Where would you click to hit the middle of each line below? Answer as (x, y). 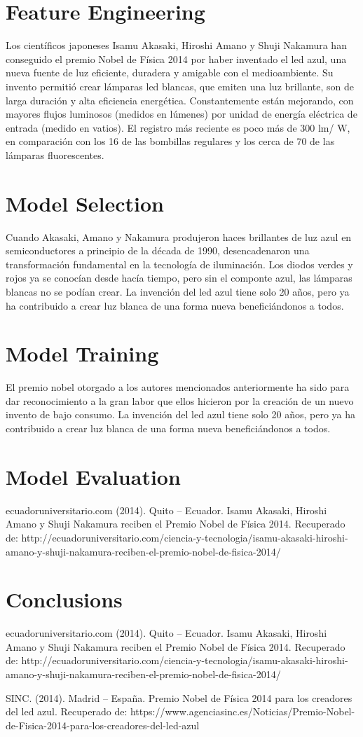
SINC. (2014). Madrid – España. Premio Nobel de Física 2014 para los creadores (179, 697)
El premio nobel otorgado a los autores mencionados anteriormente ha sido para (178, 387)
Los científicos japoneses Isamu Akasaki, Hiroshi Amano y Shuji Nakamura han (176, 45)
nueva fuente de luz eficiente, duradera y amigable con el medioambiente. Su (170, 73)
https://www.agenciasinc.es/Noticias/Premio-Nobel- (242, 711)
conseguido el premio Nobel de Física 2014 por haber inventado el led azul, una (176, 58)
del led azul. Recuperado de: (67, 711)
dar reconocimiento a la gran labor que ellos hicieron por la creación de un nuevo (180, 400)
